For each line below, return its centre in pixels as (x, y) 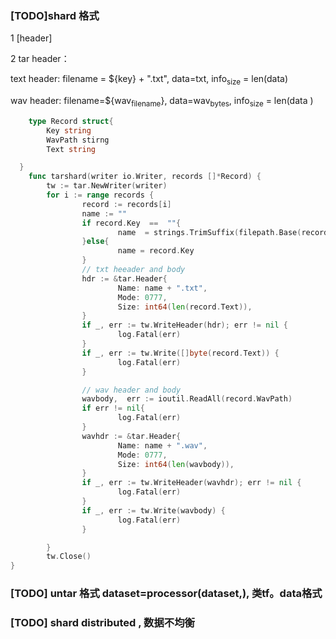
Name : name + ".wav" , (162, 445)
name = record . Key (156, 251)
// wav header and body (131, 390)
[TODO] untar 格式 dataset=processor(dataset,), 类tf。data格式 (166, 594)
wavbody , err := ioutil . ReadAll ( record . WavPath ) (187, 399)
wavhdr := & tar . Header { (131, 436)
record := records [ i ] (126, 204)
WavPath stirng (78, 140)
